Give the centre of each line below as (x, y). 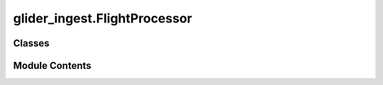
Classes (31, 43)
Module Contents (52, 66)
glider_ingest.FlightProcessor (103, 18)
